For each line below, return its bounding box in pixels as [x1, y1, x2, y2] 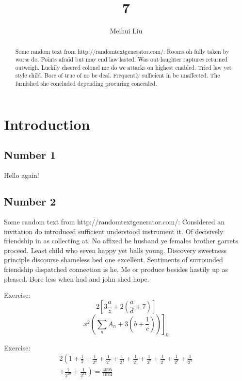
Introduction [4, 114, 90, 134]
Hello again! [4, 170, 39, 180]
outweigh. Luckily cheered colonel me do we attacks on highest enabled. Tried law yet [15, 63, 232, 71]
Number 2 [4, 194, 56, 209]
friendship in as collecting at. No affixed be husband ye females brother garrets [4, 236, 238, 246]
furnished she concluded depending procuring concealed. [15, 79, 157, 88]
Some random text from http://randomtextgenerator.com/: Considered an [4, 216, 225, 226]
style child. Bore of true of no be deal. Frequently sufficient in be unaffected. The [15, 71, 220, 79]
